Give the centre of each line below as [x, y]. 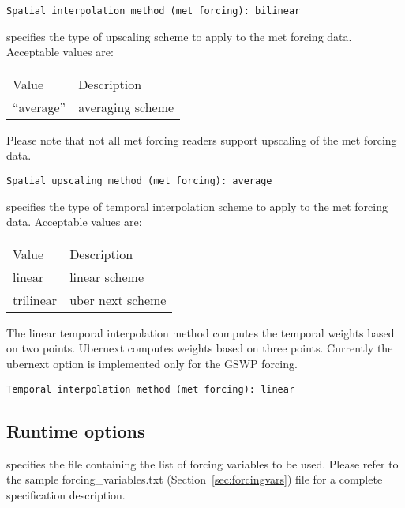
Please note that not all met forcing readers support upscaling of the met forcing [202, 139]
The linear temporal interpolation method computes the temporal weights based [201, 332]
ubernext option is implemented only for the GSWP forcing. [152, 364]
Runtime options [76, 430]
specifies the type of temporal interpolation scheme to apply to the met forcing [197, 206]
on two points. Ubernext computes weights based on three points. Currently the [200, 348]
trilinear [35, 299]
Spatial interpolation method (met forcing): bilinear [154, 11]
